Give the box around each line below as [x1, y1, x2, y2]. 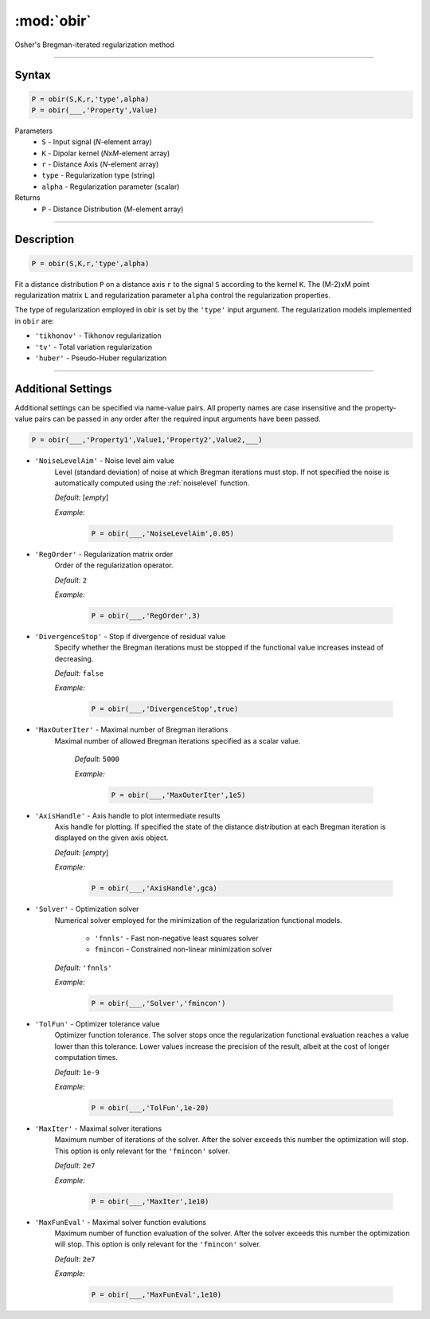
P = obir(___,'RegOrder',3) [91, 610, 201, 620]
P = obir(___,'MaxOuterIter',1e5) [111, 790, 246, 799]
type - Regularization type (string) [41, 171, 155, 180]
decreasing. [54, 654, 94, 663]
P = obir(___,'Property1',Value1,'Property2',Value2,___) [31, 435, 263, 445]
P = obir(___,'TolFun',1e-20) [91, 1103, 209, 1112]
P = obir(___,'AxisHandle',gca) [91, 884, 218, 893]
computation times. [54, 1053, 119, 1062]
